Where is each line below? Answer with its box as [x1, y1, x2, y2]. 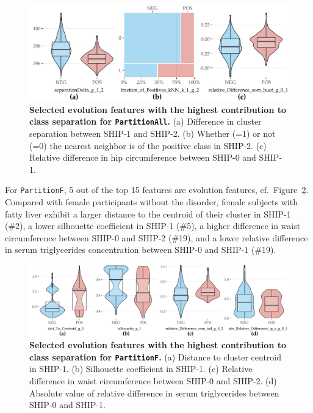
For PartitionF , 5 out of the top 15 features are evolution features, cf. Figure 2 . [5, 183, 309, 196]
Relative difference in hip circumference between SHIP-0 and [29, 151, 256, 164]
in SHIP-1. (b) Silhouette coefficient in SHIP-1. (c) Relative [29, 362, 253, 375]
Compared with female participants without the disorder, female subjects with [5, 195, 298, 208]
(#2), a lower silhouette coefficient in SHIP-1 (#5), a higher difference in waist [5, 219, 301, 232]
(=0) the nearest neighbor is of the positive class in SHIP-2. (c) [29, 139, 267, 152]
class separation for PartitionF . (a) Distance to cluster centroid [29, 350, 282, 363]
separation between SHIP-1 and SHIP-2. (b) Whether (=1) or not [29, 126, 276, 139]
